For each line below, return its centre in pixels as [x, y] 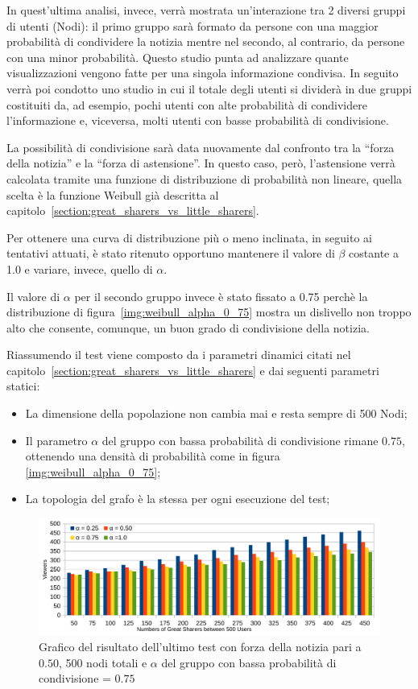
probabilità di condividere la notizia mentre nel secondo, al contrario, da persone [206, 41]
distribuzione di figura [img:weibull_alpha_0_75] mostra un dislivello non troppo [209, 312]
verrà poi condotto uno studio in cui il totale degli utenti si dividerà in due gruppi [209, 88]
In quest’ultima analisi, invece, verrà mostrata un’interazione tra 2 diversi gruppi [206, 10]
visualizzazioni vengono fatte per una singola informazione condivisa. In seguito [203, 73]
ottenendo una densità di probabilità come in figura [153, 456]
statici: [23, 386]
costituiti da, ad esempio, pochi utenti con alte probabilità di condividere [187, 104]
